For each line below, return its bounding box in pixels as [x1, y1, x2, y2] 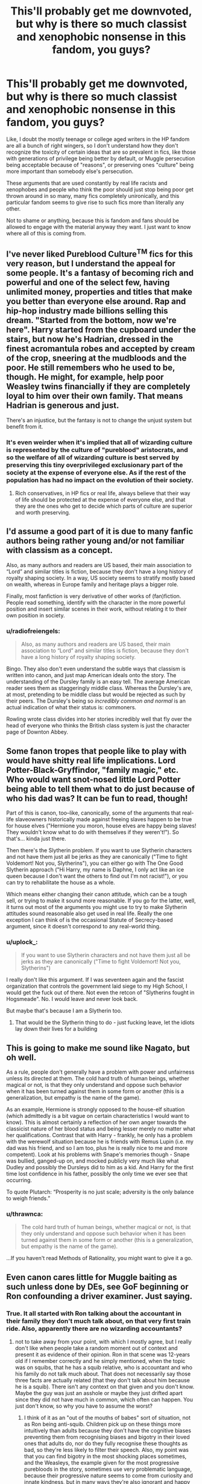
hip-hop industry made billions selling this [6, 306, 168, 316]
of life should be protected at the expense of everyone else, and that [14, 496, 186, 504]
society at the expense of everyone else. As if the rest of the [6, 468, 186, 476]
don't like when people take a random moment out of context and [14, 1345, 178, 1352]
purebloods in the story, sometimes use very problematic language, [24, 1466, 192, 1473]
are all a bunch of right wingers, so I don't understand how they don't [6, 142, 178, 149]
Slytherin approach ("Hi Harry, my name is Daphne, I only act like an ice [6, 865, 185, 873]
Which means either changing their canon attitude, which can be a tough [6, 890, 188, 898]
